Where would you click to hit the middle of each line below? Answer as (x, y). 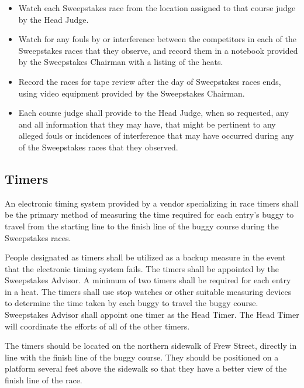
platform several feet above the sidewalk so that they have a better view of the (146, 368)
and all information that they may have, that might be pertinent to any (147, 124)
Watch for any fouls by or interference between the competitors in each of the (157, 39)
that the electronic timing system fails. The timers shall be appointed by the (142, 268)
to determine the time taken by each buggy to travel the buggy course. (132, 303)
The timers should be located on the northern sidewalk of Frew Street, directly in (151, 346)
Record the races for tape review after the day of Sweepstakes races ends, (150, 81)
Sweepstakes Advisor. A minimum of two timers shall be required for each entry (148, 280)
